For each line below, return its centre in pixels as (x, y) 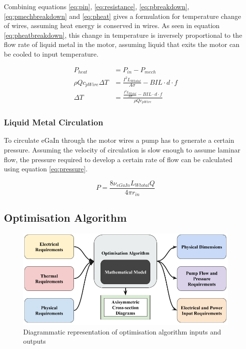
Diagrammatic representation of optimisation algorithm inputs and (122, 331)
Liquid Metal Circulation (54, 122)
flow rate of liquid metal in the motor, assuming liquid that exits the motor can (122, 44)
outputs (35, 341)
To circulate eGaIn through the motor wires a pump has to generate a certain (119, 140)
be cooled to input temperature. (51, 53)
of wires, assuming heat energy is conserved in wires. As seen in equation (112, 25)
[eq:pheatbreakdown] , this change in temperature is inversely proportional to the (123, 35)
